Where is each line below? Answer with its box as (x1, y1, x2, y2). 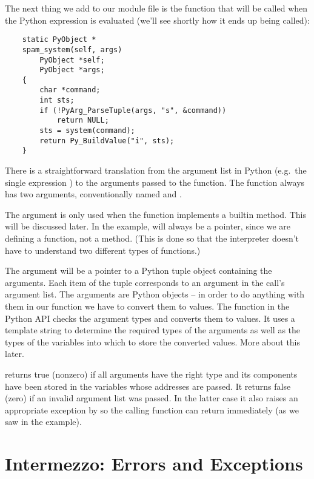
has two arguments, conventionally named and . (5, 188, 182, 200)
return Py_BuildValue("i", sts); (39, 136, 175, 145)
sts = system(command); (39, 126, 135, 135)
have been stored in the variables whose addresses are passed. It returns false (5, 379, 291, 392)
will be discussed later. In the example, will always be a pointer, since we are (5, 220, 291, 233)
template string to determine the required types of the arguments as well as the (5, 324, 301, 336)
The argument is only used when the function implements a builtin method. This (5, 208, 306, 220)
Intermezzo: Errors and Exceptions (5, 451, 303, 476)
